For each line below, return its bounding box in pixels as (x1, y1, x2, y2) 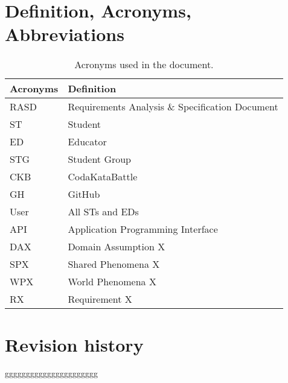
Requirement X (68, 292, 132, 306)
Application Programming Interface (68, 222, 218, 236)
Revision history (5, 332, 144, 356)
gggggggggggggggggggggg (5, 367, 98, 379)
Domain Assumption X (68, 239, 165, 254)
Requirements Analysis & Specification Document (68, 100, 278, 114)
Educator (68, 135, 107, 149)
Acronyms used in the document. (74, 57, 214, 72)
